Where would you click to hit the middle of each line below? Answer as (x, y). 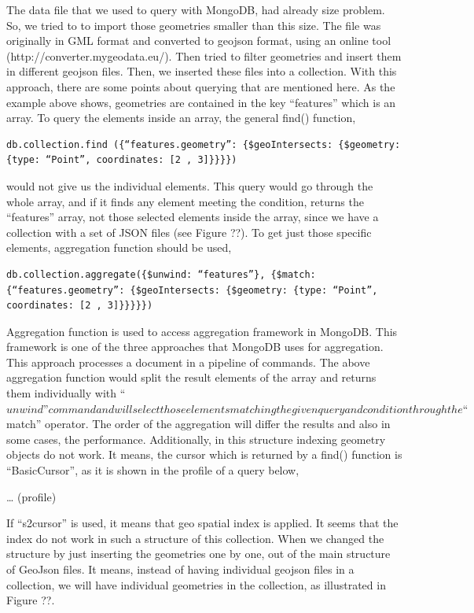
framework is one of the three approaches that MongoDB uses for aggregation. (195, 347)
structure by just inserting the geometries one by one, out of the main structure (198, 554)
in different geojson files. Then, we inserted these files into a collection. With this (202, 71)
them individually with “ (66, 393)
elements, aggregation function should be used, (119, 247)
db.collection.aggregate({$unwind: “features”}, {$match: (161, 274)
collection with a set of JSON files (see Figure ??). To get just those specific (189, 232)
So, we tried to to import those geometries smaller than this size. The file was (194, 25)
